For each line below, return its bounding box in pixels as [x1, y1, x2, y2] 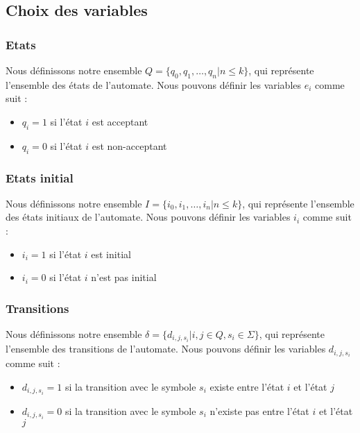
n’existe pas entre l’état [209, 403, 309, 418]
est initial [91, 246, 131, 261]
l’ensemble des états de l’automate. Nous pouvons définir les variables [6, 77, 302, 92]
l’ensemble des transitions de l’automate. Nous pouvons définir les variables [6, 341, 326, 356]
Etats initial [6, 169, 74, 186]
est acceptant [92, 114, 148, 128]
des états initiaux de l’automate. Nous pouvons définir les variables [6, 210, 291, 224]
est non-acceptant [92, 138, 167, 153]
